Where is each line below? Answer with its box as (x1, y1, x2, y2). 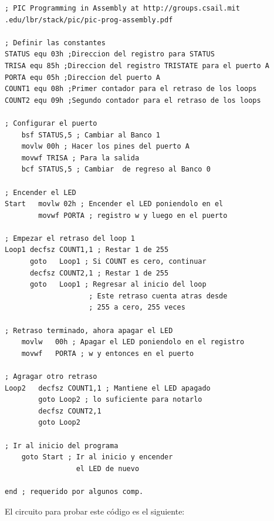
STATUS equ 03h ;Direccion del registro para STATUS (5, 50, 215, 59)
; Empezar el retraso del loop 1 (5, 234, 135, 243)
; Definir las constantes (5, 38, 106, 47)
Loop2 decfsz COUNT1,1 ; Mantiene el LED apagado (5, 384, 211, 392)
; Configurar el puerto (5, 119, 97, 127)
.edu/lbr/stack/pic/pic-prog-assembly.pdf (5, 15, 173, 24)
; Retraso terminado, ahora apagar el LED (5, 326, 173, 335)
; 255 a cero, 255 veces (89, 303, 185, 312)
